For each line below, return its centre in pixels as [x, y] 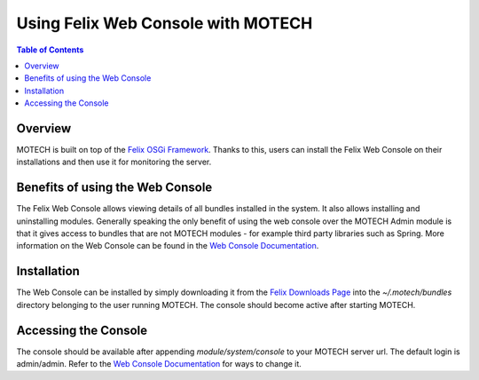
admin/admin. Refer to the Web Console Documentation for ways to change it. [159, 364]
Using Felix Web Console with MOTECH [165, 23]
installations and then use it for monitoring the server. [114, 162]
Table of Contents [50, 50]
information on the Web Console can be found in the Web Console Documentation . [168, 246]
